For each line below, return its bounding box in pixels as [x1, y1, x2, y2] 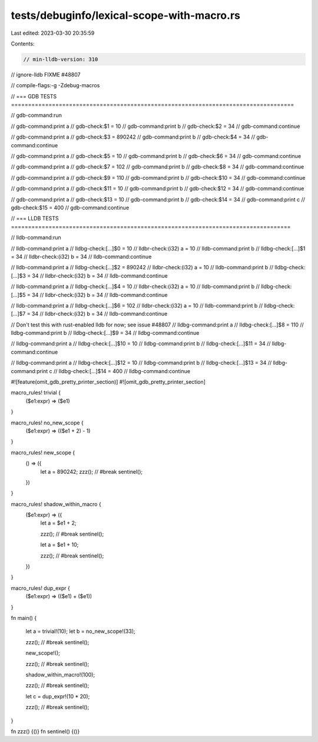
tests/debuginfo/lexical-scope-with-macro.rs [11, 9, 241, 22]
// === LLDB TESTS [11, 215, 59, 222]
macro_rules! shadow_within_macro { [11, 500, 101, 507]
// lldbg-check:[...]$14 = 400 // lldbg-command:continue [53, 367, 191, 374]
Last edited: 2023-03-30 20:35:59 [11, 29, 95, 37]
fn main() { [11, 615, 37, 621]
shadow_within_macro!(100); [25, 671, 95, 678]
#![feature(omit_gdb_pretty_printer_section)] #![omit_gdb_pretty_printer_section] [11, 378, 206, 385]
